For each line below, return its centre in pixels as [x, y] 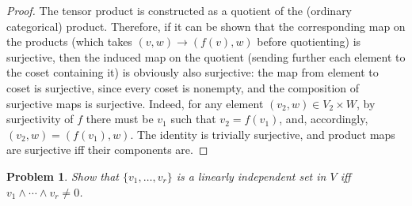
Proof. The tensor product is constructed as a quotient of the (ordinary [179, 10]
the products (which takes [69, 41]
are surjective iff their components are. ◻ [107, 150]
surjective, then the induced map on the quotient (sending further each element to [206, 56]
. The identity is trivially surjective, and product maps [263, 134]
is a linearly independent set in [251, 176]
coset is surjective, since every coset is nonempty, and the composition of [183, 87]
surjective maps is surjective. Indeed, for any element [135, 103]
